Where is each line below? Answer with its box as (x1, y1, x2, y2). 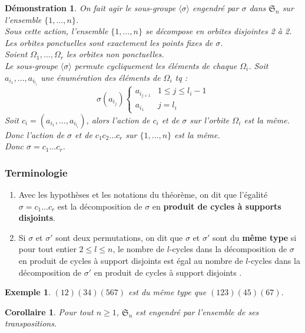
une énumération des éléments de (41, 71, 161, 83)
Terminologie (5, 165, 68, 179)
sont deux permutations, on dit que (55, 231, 183, 243)
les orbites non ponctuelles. (67, 48, 164, 60)
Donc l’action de (5, 128, 65, 141)
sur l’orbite (190, 113, 230, 126)
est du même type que (128, 286, 207, 298)
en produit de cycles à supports (152, 200, 281, 212)
